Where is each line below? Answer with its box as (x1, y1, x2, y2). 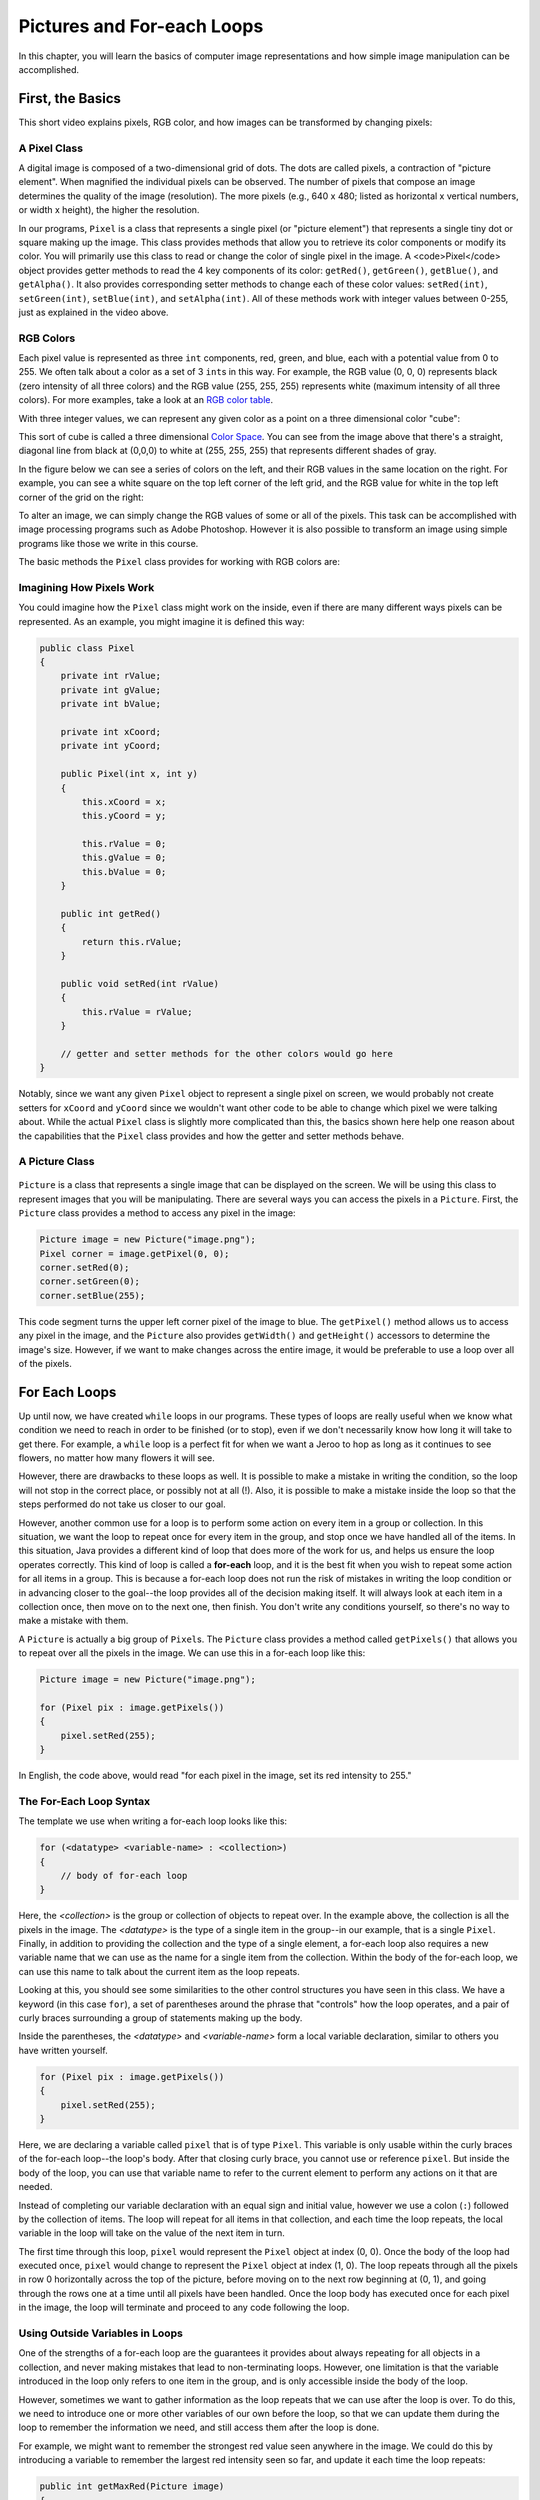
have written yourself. (18, 2044, 109, 2056)
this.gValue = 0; (81, 852, 167, 864)
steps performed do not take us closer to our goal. (18, 1498, 226, 1510)
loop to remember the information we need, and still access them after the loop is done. (18, 2421, 380, 2434)
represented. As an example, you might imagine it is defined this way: (18, 615, 305, 627)
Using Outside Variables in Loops (18, 2326, 184, 2340)
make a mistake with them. (18, 1615, 129, 1627)
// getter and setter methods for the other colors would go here (60, 1048, 394, 1059)
